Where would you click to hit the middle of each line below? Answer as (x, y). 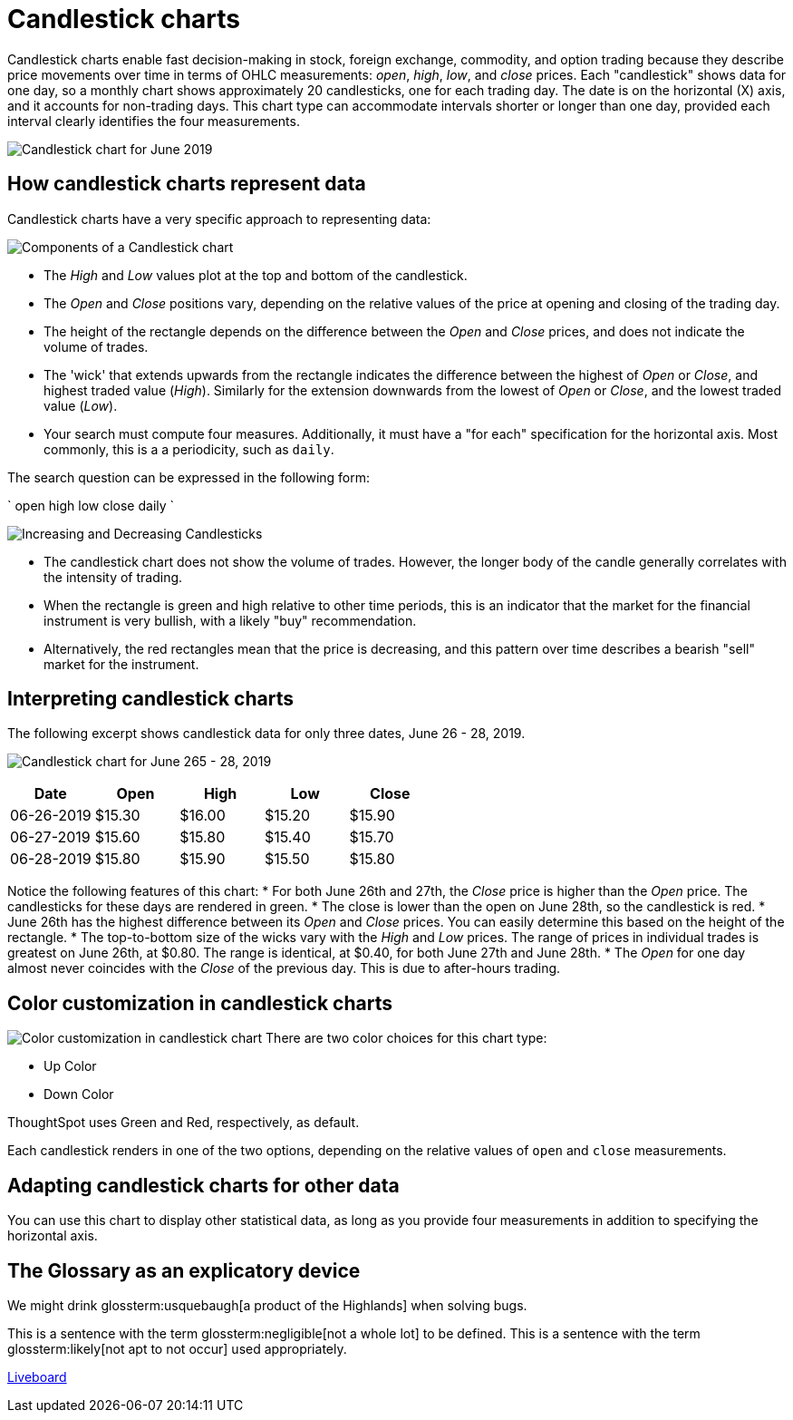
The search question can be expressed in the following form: (189, 477)
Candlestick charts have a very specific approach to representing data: (219, 219)
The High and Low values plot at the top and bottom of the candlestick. (256, 275)
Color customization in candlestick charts (200, 1003)
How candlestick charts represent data (187, 184)
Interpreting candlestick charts (150, 699)
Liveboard (37, 1376)
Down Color (79, 1094)
